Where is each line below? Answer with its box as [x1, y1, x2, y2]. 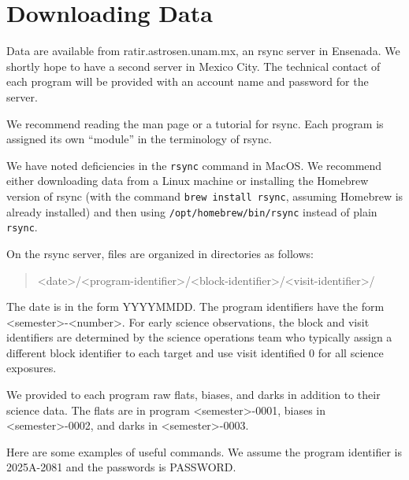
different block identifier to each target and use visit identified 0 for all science [6, 344, 384, 360]
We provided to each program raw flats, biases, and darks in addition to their [6, 386, 381, 403]
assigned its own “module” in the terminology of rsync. [6, 131, 272, 147]
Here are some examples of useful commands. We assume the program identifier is [6, 443, 402, 460]
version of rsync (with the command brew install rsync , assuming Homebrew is [6, 187, 403, 204]
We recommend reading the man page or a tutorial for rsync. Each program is [6, 115, 384, 131]
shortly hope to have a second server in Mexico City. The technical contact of [6, 57, 381, 74]
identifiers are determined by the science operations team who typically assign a [6, 329, 392, 345]
